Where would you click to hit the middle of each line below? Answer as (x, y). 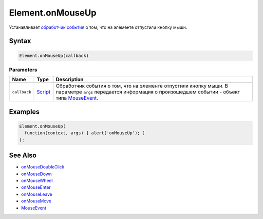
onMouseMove (36, 201)
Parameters (23, 70)
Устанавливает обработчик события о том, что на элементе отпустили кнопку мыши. (98, 27)
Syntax (20, 41)
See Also (23, 155)
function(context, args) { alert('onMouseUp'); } (85, 133)
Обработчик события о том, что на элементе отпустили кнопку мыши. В (142, 86)
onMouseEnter (36, 187)
